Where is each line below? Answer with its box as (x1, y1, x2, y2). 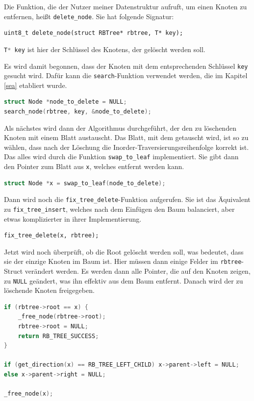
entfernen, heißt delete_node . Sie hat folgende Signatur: (4, 11, 174, 21)
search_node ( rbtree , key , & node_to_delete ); (4, 108, 152, 115)
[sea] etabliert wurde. (4, 80, 67, 90)
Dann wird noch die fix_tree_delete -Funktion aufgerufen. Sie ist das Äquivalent (4, 194, 251, 204)
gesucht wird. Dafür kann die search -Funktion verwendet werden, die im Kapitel (4, 70, 248, 81)
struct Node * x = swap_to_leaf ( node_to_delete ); (4, 179, 166, 187)
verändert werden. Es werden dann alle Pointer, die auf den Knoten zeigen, (25, 266, 251, 276)
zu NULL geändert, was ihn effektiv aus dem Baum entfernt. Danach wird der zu (4, 275, 243, 286)
